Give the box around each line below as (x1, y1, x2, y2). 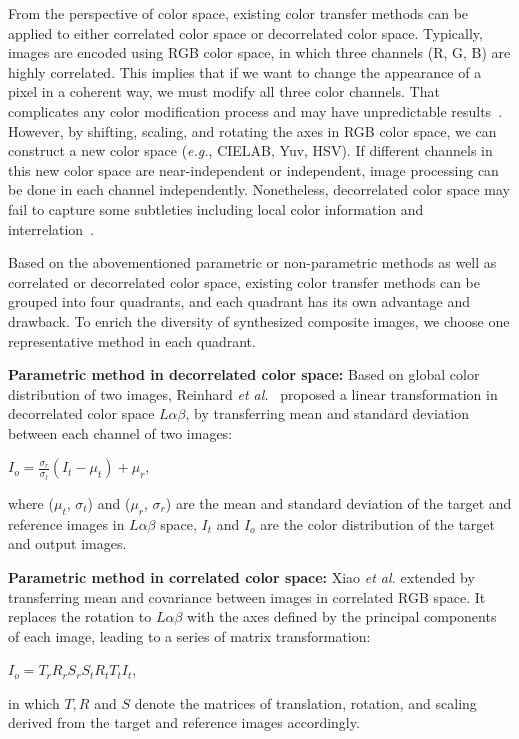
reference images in (8, 513, 125, 534)
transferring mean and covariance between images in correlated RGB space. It (8, 586, 486, 607)
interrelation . (8, 218, 95, 239)
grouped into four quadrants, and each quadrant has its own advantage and (8, 291, 471, 312)
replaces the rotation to (8, 606, 152, 627)
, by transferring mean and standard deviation (185, 403, 469, 424)
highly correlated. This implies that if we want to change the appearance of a (8, 61, 482, 82)
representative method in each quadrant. (8, 330, 256, 351)
